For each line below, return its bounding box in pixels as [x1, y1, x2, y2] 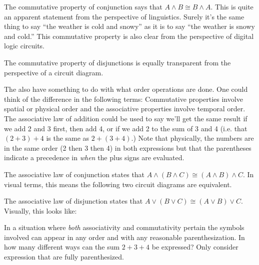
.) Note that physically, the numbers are [131, 133, 254, 143]
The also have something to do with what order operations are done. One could [4, 84, 248, 94]
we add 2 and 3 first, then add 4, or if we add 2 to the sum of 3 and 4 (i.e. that [4, 123, 247, 133]
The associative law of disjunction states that [4, 196, 143, 206]
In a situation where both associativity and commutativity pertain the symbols [4, 222, 244, 233]
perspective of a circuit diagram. [4, 67, 103, 77]
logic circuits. [4, 40, 45, 51]
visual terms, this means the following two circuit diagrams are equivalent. [4, 179, 232, 189]
